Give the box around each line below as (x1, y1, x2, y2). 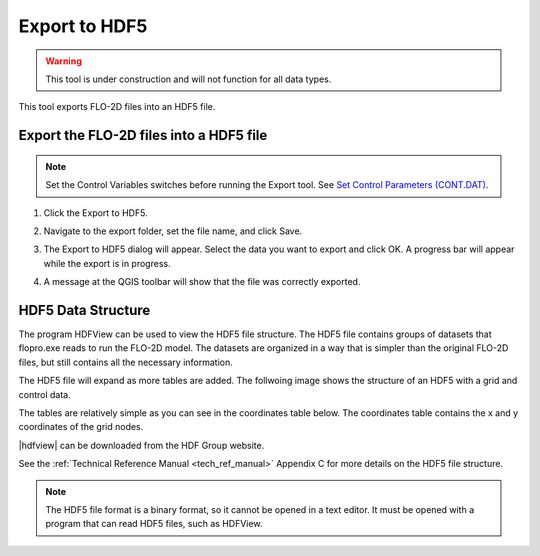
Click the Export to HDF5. (43, 206, 149, 219)
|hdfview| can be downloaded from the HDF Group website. (18, 439, 265, 451)
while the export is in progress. (43, 257, 171, 269)
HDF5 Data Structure (18, 301, 151, 319)
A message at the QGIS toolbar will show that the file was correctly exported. (43, 276, 361, 288)
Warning (45, 55, 82, 67)
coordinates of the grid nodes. (18, 421, 144, 433)
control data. (18, 388, 71, 400)
